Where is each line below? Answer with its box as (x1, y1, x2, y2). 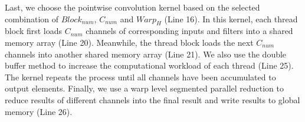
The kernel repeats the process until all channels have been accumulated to (5, 70, 276, 83)
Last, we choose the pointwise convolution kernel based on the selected (5, 1, 260, 13)
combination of (5, 12, 59, 25)
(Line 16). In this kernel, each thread (164, 12, 298, 25)
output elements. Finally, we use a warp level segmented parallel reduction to (5, 82, 284, 94)
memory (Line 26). (5, 105, 73, 117)
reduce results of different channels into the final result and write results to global (5, 93, 300, 106)
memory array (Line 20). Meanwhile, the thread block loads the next (5, 36, 254, 48)
